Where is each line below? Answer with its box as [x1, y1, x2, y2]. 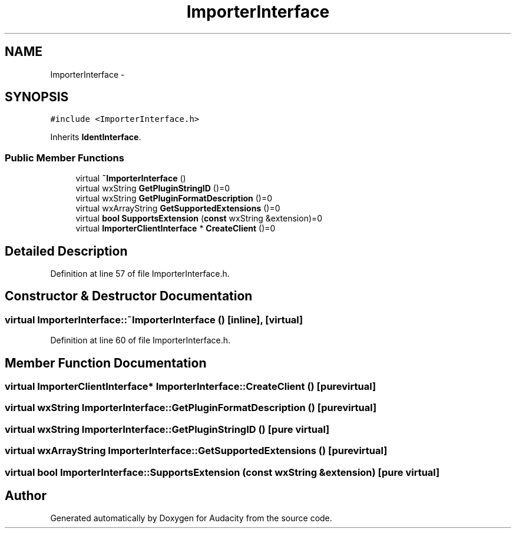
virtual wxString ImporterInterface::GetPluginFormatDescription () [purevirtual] [5, 402, 377, 414]
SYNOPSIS [5, 90, 69, 105]
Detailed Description [5, 243, 128, 259]
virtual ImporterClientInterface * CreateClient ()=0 [75, 223, 276, 234]
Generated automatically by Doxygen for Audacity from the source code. [50, 513, 332, 524]
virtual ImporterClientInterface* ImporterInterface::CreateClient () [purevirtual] [5, 380, 376, 393]
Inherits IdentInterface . [50, 132, 141, 143]
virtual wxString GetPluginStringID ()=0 [75, 183, 230, 194]
